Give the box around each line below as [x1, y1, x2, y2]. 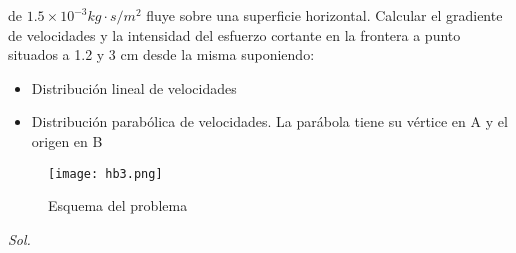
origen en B [31, 130, 103, 151]
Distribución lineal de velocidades [31, 77, 237, 98]
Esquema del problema [48, 195, 188, 216]
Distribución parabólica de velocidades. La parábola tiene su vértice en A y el [31, 111, 508, 132]
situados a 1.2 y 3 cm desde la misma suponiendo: [8, 44, 315, 65]
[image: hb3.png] [48, 166, 163, 181]
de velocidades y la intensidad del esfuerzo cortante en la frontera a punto [8, 24, 461, 45]
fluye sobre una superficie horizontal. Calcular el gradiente [146, 5, 503, 25]
